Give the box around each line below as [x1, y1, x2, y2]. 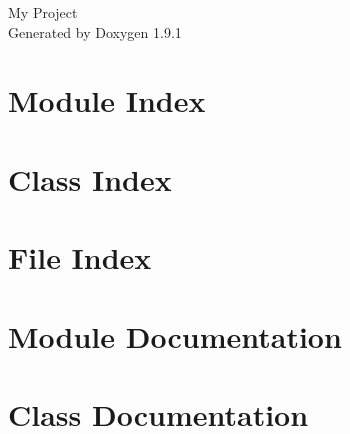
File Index [8, 237, 152, 278]
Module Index [8, 80, 206, 121]
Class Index [8, 158, 172, 199]
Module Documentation [8, 315, 342, 356]
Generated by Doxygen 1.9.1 [8, 21, 182, 42]
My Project [8, 2, 78, 22]
